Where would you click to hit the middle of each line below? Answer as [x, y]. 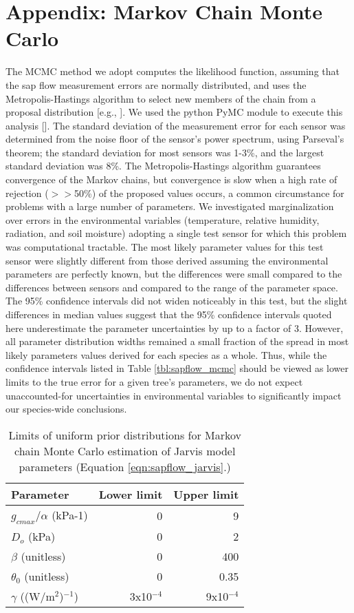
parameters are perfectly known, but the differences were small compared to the [174, 274]
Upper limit [206, 494]
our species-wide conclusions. [66, 409]
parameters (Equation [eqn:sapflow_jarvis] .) [125, 466]
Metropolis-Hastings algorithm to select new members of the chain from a [161, 98]
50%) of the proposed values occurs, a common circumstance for [209, 193]
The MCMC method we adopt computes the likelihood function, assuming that [173, 71]
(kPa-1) [70, 515]
